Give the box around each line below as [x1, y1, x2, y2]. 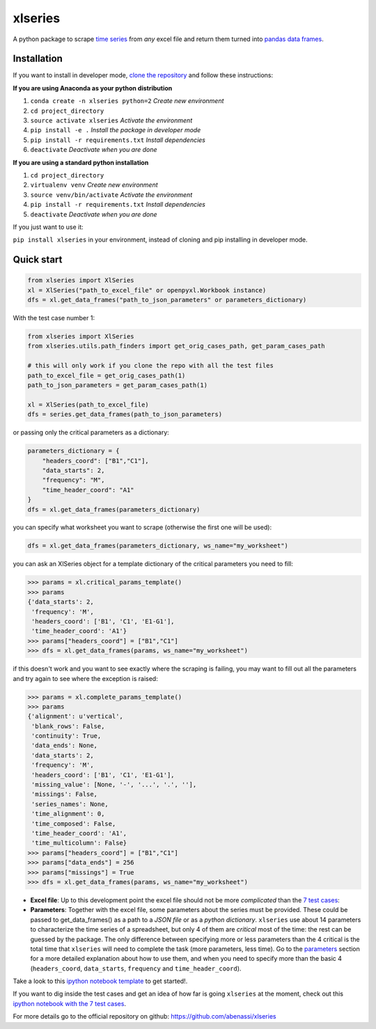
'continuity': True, [31, 732, 102, 740]
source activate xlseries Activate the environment [30, 116, 193, 125]
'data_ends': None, [31, 741, 97, 750]
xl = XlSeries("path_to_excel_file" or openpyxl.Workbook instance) [27, 286, 267, 294]
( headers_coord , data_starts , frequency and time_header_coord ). [30, 964, 242, 973]
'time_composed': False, [31, 819, 116, 828]
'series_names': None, [31, 800, 109, 808]
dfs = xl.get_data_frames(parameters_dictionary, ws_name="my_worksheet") [27, 542, 289, 550]
